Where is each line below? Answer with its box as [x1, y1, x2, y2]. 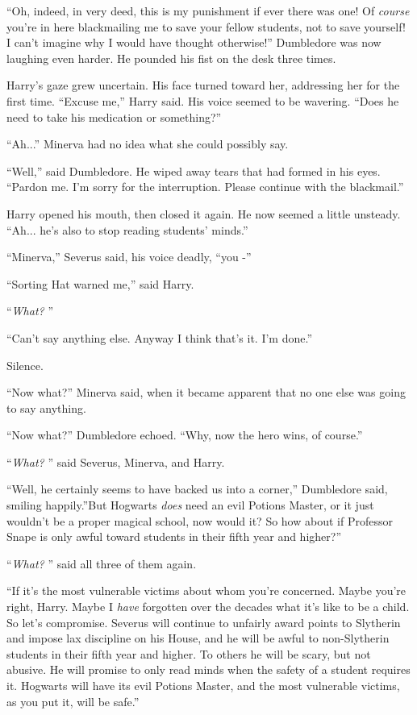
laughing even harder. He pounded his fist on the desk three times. [6, 49, 336, 66]
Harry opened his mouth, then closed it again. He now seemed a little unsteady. [6, 205, 401, 222]
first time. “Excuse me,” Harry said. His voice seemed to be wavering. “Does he [6, 92, 399, 109]
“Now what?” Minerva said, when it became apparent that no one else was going [6, 384, 406, 401]
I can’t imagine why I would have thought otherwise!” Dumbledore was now [6, 34, 382, 51]
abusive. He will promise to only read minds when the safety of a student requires [6, 661, 411, 678]
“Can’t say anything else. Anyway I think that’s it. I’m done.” [6, 329, 313, 346]
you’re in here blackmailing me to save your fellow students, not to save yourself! [6, 18, 406, 35]
